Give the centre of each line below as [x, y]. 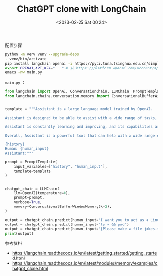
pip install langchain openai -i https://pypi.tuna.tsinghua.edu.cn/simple [83, 63]
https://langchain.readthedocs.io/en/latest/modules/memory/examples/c [85, 263]
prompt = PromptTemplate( [31, 162]
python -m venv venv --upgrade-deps [42, 54]
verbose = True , [28, 202]
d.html [18, 258]
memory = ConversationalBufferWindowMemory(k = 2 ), [63, 207]
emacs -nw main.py [24, 72]
